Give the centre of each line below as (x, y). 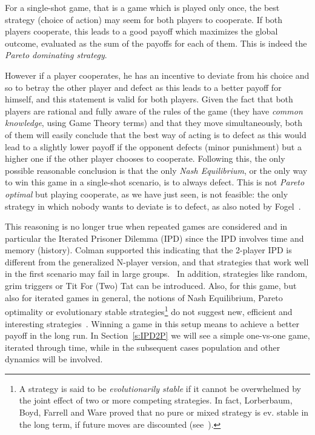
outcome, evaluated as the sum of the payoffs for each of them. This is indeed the (156, 43)
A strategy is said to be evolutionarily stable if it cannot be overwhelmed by (160, 388)
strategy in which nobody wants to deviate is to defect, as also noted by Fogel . (153, 206)
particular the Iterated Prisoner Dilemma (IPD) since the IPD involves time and (154, 238)
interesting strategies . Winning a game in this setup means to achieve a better (152, 323)
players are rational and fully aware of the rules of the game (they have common (154, 111)
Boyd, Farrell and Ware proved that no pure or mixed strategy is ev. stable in (164, 412)
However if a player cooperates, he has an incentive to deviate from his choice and (157, 75)
